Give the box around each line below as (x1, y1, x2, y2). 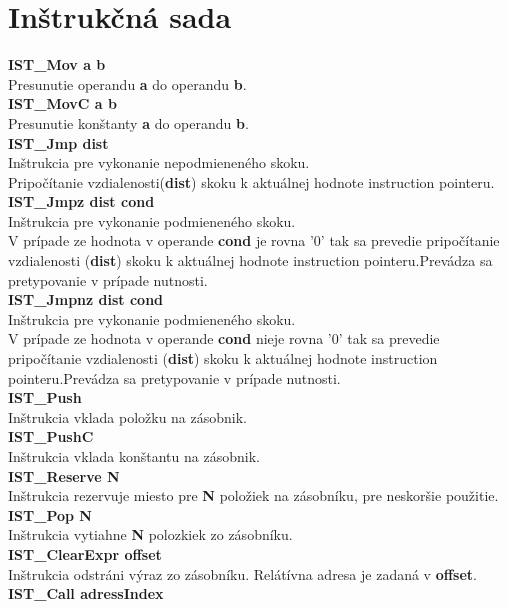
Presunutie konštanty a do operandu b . (8, 112, 249, 133)
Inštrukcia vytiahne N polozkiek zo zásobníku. (8, 524, 293, 545)
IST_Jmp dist (8, 132, 109, 153)
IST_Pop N (8, 504, 92, 525)
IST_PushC (8, 426, 94, 447)
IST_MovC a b (8, 93, 117, 114)
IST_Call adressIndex (8, 583, 164, 604)
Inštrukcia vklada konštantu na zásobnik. (8, 446, 260, 466)
